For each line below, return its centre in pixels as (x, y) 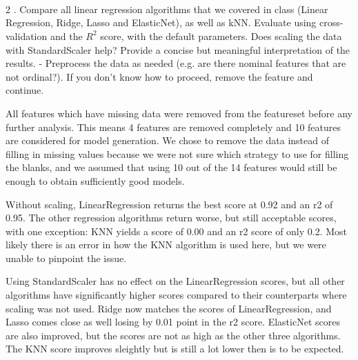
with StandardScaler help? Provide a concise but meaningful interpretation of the (178, 49)
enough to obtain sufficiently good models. (95, 180)
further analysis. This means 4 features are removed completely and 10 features (173, 127)
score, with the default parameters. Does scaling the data (221, 36)
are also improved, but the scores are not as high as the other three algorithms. (173, 335)
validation (27, 36)
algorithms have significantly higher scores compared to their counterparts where (176, 295)
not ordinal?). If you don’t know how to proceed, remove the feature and (159, 76)
